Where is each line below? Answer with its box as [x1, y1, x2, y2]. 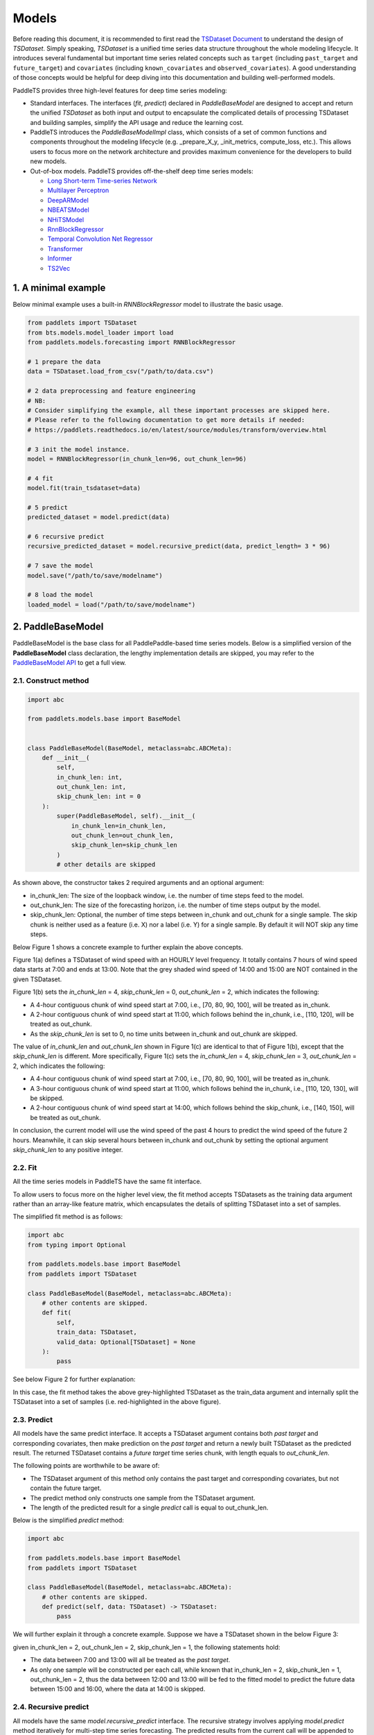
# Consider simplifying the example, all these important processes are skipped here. [27, 406, 331, 414]
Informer [47, 254, 73, 263]
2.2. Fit [12, 1162, 37, 1172]
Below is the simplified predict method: [12, 1516, 125, 1525]
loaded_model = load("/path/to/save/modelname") [27, 600, 196, 609]
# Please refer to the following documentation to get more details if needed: [27, 416, 305, 424]
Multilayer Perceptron [47, 186, 109, 194]
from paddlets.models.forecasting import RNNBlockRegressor [27, 339, 236, 346]
